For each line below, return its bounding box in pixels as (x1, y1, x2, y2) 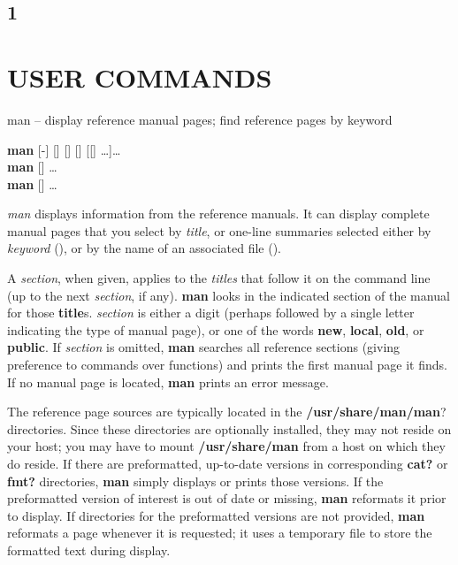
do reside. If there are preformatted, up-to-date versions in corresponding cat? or (7, 454, 448, 472)
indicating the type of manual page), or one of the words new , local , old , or (7, 320, 424, 339)
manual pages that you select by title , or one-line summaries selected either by (7, 221, 431, 240)
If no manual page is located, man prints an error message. (7, 372, 329, 391)
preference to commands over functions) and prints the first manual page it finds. (7, 355, 447, 374)
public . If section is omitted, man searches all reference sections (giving (7, 338, 401, 356)
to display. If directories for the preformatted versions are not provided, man (7, 506, 425, 524)
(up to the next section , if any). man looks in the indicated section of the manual (7, 286, 450, 304)
